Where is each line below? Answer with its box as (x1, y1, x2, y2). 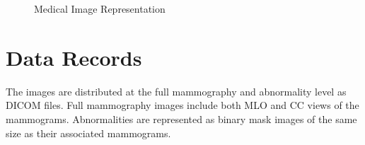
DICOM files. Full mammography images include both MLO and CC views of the (6, 98, 359, 112)
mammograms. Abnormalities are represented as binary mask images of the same (6, 111, 357, 126)
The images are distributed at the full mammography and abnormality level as (6, 83, 347, 98)
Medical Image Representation (34, 1, 166, 16)
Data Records (6, 42, 142, 71)
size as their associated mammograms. (6, 125, 171, 140)
